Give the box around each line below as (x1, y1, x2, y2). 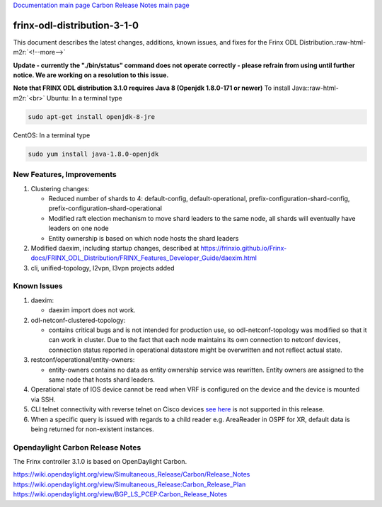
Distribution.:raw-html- (299, 38, 366, 46)
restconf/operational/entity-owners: (30, 355, 135, 364)
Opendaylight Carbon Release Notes (13, 443, 141, 452)
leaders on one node (48, 224, 109, 233)
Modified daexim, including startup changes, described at (30, 244, 199, 252)
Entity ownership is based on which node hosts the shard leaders (48, 234, 239, 242)
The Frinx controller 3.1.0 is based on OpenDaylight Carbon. (13, 457, 187, 466)
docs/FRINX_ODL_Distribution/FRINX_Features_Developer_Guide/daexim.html (30, 253, 257, 262)
